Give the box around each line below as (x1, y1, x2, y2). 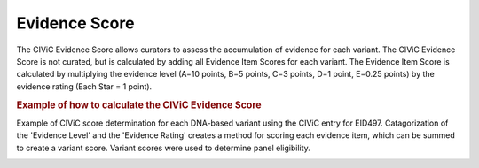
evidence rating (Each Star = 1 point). (16, 80, 153, 92)
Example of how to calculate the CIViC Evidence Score (16, 98, 262, 111)
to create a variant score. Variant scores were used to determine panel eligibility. (16, 142, 310, 153)
